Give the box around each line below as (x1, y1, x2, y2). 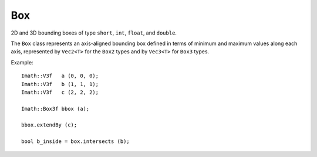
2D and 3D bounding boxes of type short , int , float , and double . (11, 29, 177, 36)
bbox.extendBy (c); (21, 122, 77, 128)
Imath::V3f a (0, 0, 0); (21, 73, 99, 79)
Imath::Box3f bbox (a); (21, 105, 90, 112)
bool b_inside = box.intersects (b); (21, 138, 130, 145)
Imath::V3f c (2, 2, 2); (21, 88, 99, 95)
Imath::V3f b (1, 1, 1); (21, 81, 99, 87)
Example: (11, 59, 33, 66)
